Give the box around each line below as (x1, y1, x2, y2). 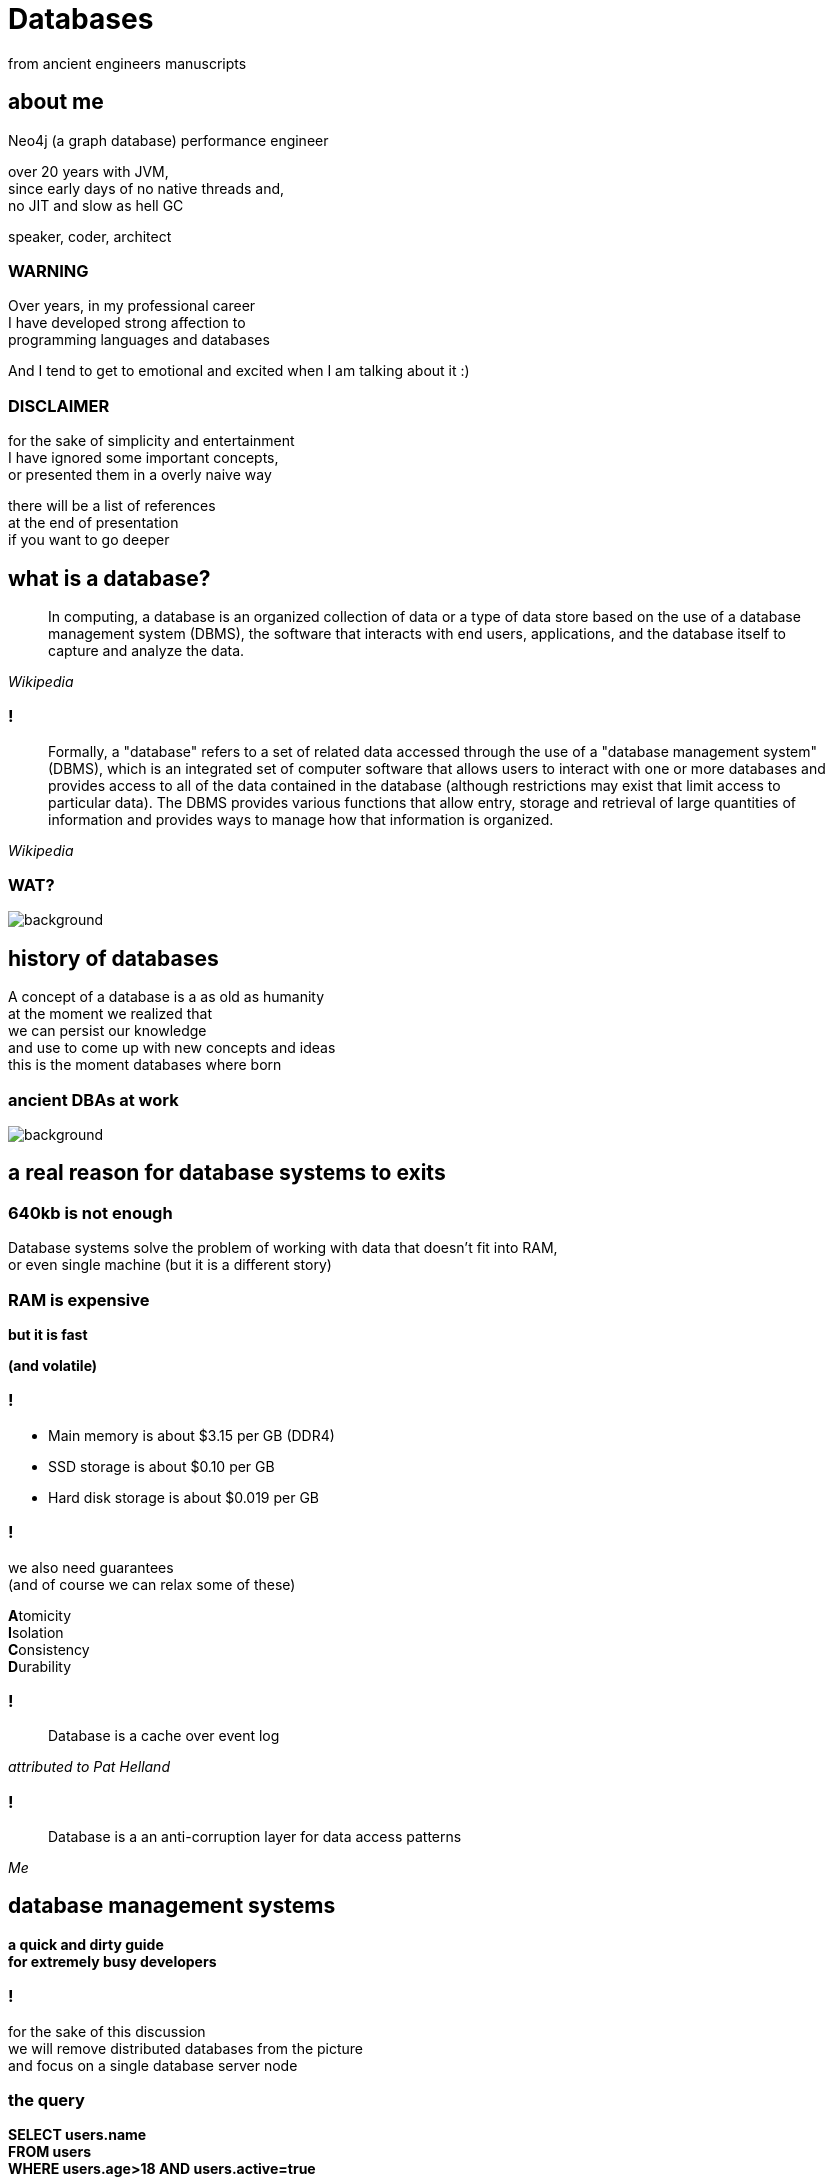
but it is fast (8, 1326, 88, 1343)
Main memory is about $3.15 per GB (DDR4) (48, 1426, 335, 1444)
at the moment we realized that (8, 1005, 212, 1023)
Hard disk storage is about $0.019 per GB (48, 1488, 320, 1506)
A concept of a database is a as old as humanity (8, 988, 325, 1006)
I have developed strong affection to (8, 314, 246, 332)
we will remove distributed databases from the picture (8, 2039, 364, 2057)
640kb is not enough (8, 1202, 173, 1223)
